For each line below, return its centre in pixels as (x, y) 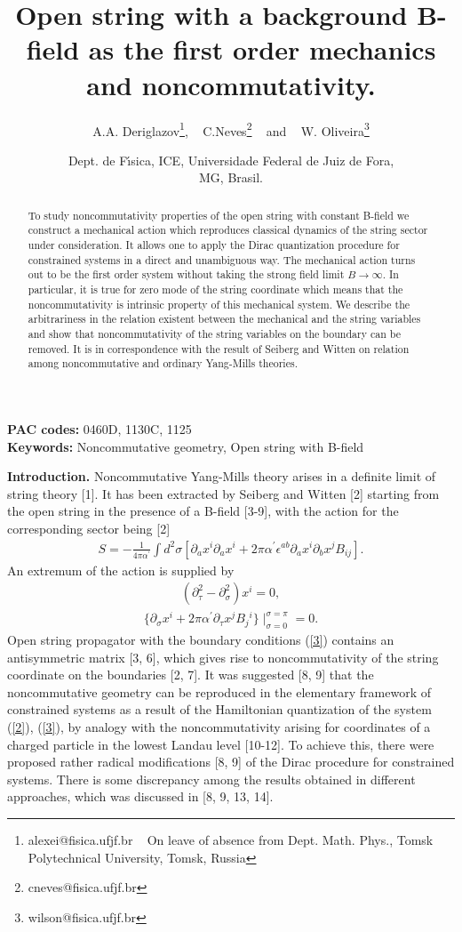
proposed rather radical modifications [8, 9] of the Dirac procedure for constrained (231, 762)
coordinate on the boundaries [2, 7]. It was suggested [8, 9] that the (191, 675)
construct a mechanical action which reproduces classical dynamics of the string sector (228, 230)
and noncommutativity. (231, 84)
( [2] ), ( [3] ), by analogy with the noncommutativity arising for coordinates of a (219, 727)
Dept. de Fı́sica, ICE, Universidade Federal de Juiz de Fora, (231, 160)
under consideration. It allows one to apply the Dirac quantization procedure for (214, 245)
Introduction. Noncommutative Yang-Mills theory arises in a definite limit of (222, 476)
